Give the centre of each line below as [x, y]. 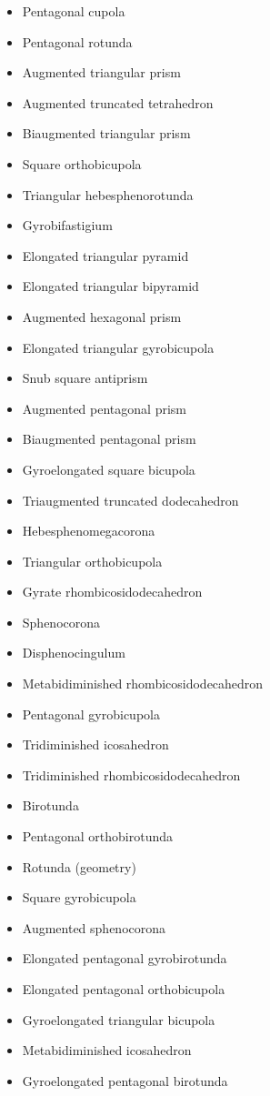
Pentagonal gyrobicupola [91, 714]
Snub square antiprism [85, 378]
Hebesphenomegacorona [89, 531]
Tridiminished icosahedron [95, 744]
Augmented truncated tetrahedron [118, 102]
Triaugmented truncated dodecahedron [130, 500]
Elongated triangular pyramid [105, 255]
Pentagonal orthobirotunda [98, 836]
